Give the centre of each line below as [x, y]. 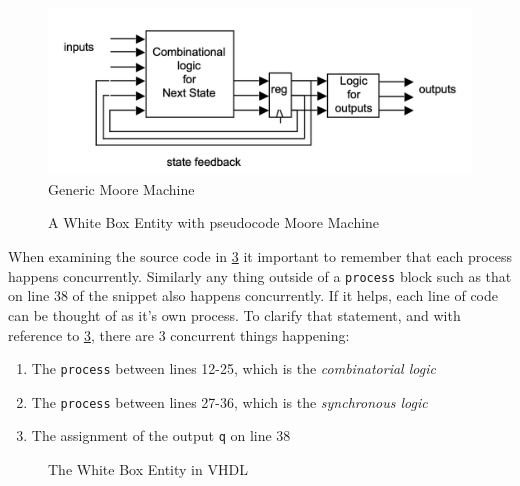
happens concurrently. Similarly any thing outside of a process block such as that [260, 275]
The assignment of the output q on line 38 [161, 435]
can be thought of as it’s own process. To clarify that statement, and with [234, 314]
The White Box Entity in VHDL [148, 469]
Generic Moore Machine [121, 188]
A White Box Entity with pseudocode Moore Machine [214, 222]
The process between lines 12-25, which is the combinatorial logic [233, 368]
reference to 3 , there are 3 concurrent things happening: [179, 334]
